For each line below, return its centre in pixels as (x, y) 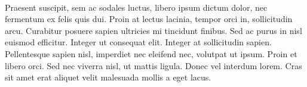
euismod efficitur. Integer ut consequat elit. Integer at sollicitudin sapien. (138, 42)
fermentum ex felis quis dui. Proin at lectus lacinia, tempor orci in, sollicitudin (149, 19)
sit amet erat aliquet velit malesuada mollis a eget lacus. (108, 77)
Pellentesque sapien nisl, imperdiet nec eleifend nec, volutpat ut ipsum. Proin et (151, 53)
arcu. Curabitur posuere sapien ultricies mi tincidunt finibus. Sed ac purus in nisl (153, 30)
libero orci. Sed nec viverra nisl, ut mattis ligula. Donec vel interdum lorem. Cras (153, 65)
